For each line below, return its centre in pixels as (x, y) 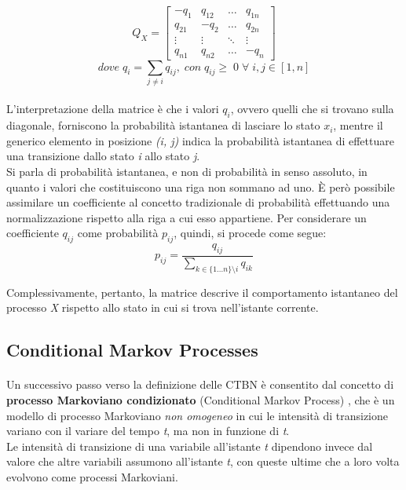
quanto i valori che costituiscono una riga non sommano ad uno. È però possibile (201, 186)
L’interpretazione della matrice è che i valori (113, 109)
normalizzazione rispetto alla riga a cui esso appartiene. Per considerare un (187, 217)
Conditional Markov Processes (132, 350)
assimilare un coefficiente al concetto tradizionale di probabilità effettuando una (198, 202)
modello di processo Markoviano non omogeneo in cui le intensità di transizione (198, 415)
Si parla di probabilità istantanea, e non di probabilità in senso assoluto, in (187, 172)
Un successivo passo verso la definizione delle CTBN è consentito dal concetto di (200, 384)
